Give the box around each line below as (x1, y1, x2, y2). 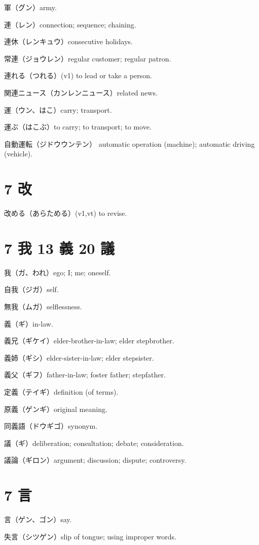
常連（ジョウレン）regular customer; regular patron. (4, 53, 171, 63)
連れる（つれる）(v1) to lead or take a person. (4, 70, 152, 81)
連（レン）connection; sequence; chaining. (4, 19, 136, 29)
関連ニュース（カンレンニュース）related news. (4, 87, 158, 98)
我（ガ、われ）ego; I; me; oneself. (4, 267, 111, 277)
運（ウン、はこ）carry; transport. (4, 104, 112, 115)
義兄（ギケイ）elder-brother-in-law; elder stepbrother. (4, 335, 174, 346)
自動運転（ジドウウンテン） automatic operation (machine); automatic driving (4, 138, 255, 149)
